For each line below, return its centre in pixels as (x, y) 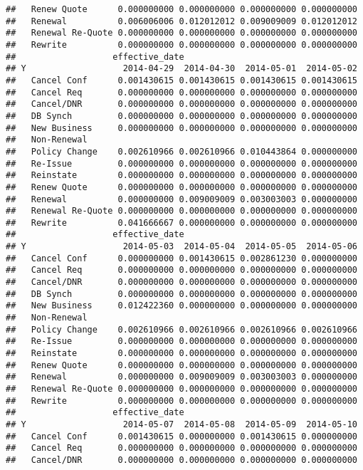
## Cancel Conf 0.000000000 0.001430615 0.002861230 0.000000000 (181, 258)
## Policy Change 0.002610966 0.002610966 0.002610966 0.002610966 (181, 329)
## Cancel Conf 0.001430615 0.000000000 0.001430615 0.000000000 (181, 436)
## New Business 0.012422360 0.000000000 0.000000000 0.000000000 (181, 306)
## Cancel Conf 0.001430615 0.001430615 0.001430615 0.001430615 (181, 80)
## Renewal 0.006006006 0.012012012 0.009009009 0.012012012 (181, 21)
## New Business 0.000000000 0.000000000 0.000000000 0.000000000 (181, 128)
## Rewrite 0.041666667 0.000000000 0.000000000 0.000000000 (181, 223)
